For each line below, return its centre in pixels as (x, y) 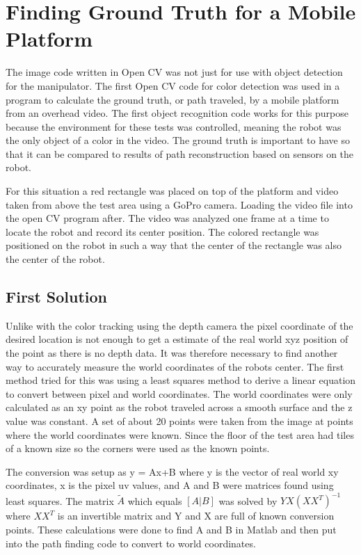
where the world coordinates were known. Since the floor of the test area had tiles (180, 434)
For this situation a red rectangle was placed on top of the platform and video (172, 191)
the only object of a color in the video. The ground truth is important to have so (178, 140)
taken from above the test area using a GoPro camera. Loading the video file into (179, 204)
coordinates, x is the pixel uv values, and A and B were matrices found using (170, 485)
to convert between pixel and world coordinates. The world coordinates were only (179, 393)
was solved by (248, 500)
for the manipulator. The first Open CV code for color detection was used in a (173, 85)
